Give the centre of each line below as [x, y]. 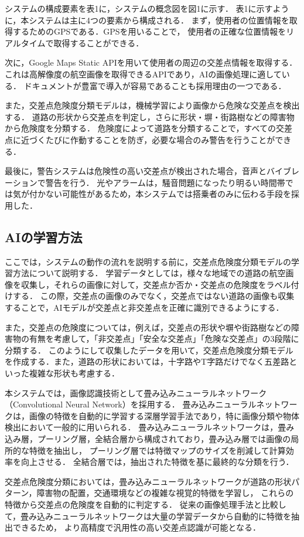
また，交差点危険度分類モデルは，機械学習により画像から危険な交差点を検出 [152, 105]
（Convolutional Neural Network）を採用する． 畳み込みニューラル [131, 404]
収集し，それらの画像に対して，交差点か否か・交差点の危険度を [144, 284]
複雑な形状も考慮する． [74, 373]
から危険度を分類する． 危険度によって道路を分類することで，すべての [141, 128]
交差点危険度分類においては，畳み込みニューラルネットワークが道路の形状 [148, 481]
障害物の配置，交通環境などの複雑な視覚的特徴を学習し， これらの [165, 493]
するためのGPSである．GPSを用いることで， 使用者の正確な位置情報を [149, 31]
